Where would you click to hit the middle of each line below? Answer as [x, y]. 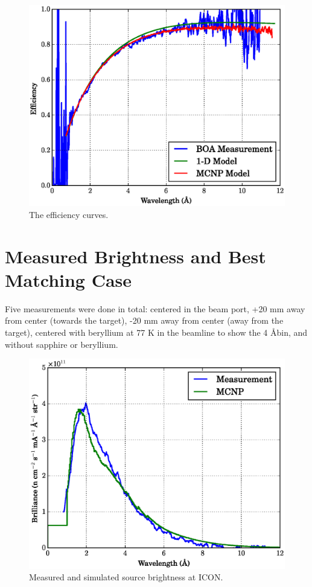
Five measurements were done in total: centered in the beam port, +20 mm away [155, 308]
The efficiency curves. [69, 214]
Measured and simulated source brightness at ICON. [126, 577]
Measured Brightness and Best [135, 256]
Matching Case [68, 279]
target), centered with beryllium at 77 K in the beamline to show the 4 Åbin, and [156, 332]
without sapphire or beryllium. [62, 344]
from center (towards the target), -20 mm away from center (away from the [144, 320]
